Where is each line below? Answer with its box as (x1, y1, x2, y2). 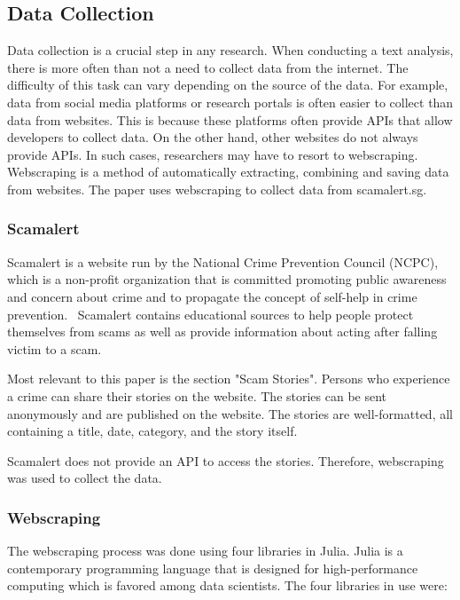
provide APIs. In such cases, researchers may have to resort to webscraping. (7, 145, 418, 163)
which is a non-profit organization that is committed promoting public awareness (7, 270, 447, 288)
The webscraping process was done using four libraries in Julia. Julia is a (7, 541, 403, 560)
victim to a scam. (7, 339, 102, 358)
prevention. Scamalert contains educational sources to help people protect (7, 304, 414, 323)
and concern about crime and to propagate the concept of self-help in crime (7, 287, 417, 305)
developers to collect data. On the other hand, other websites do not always (7, 128, 418, 146)
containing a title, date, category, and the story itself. (7, 422, 298, 440)
